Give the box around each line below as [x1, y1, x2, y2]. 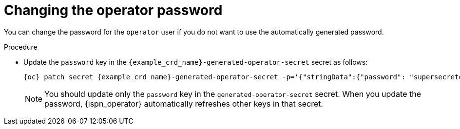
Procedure [4, 42, 38, 51]
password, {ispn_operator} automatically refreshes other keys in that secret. [44, 98, 324, 109]
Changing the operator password [4, 2, 223, 18]
